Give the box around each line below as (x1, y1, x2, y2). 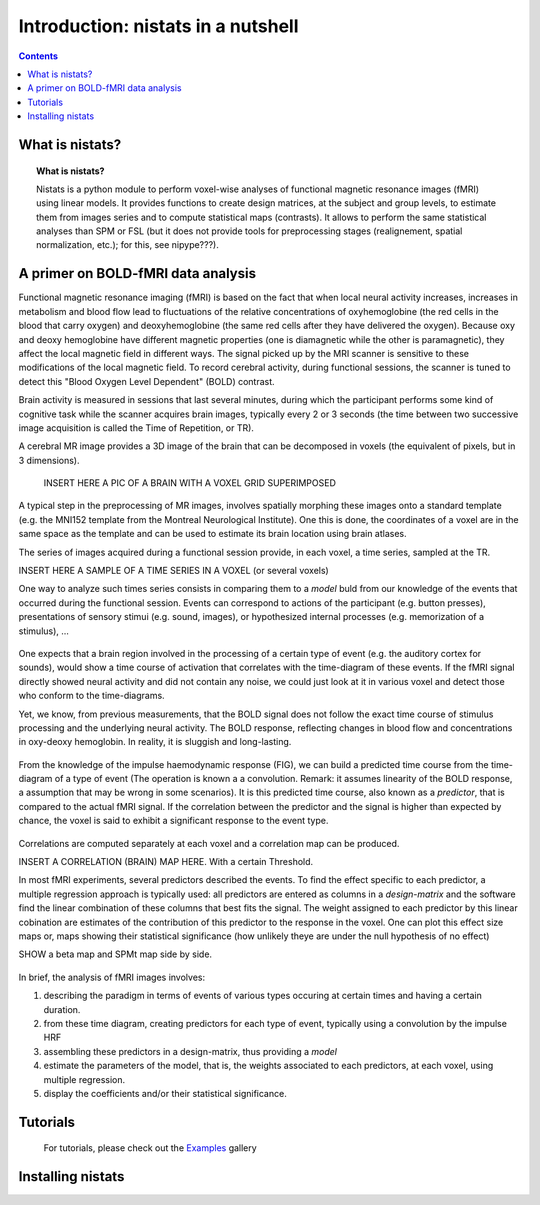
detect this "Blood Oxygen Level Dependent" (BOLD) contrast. (18, 375, 275, 387)
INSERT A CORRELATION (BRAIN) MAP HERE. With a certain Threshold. (18, 856, 314, 868)
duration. (43, 1003, 81, 1015)
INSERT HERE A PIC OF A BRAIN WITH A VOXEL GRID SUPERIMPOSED (43, 477, 337, 489)
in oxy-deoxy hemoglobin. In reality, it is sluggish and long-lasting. (18, 736, 292, 748)
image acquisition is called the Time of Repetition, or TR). (18, 421, 255, 434)
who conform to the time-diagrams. (18, 690, 165, 702)
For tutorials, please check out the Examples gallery (43, 1142, 257, 1154)
